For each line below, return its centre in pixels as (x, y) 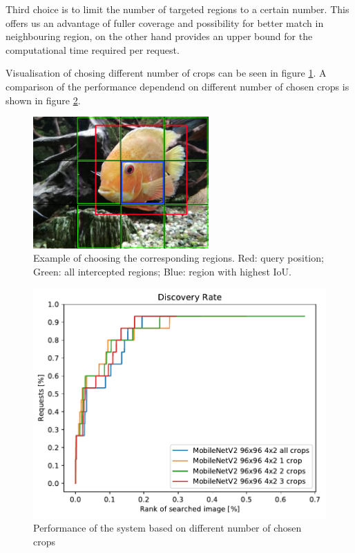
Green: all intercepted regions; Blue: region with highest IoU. (162, 271)
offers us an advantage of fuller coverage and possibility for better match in (165, 22)
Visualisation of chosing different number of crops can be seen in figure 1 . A (166, 73)
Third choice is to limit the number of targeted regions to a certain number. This (177, 9)
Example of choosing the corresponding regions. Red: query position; (179, 258)
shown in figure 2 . (43, 100)
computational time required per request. (93, 49)
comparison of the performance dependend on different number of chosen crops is (177, 86)
